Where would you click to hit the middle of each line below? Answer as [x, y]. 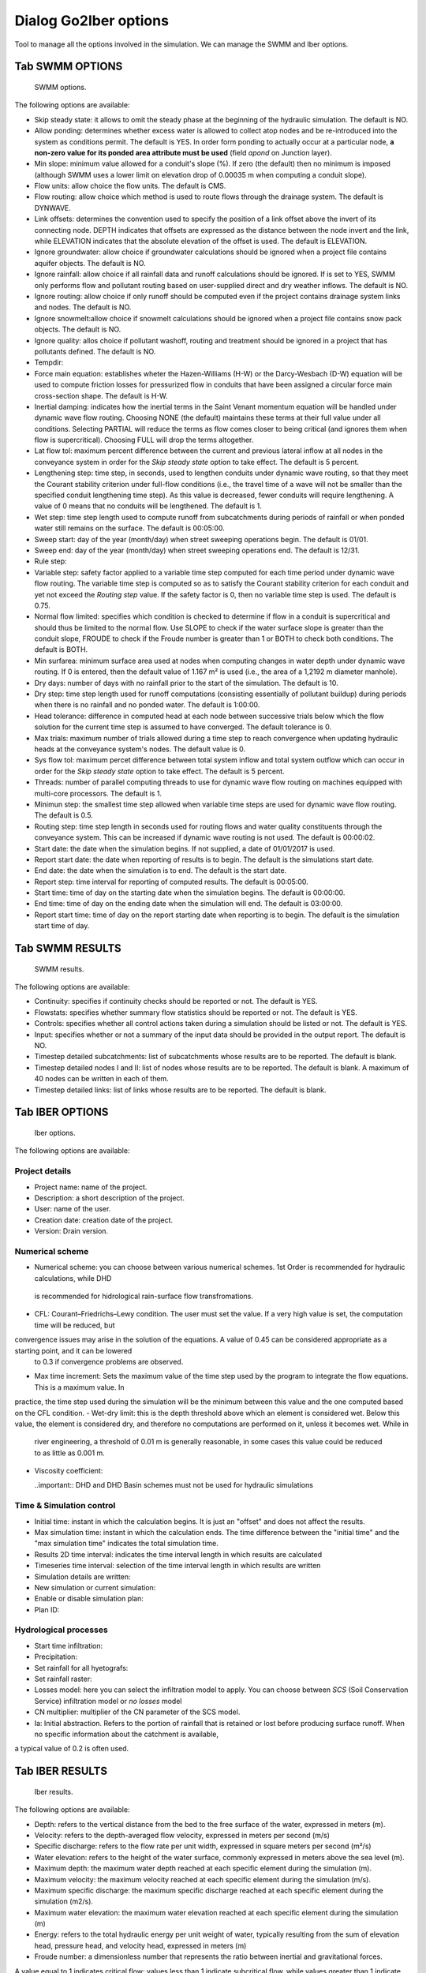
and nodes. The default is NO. [83, 307]
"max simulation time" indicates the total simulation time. [126, 1544]
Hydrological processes [61, 1630]
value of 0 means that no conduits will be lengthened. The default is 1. [148, 506]
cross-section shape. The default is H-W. [101, 395]
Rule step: [50, 561]
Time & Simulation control [65, 1506]
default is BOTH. [61, 650]
